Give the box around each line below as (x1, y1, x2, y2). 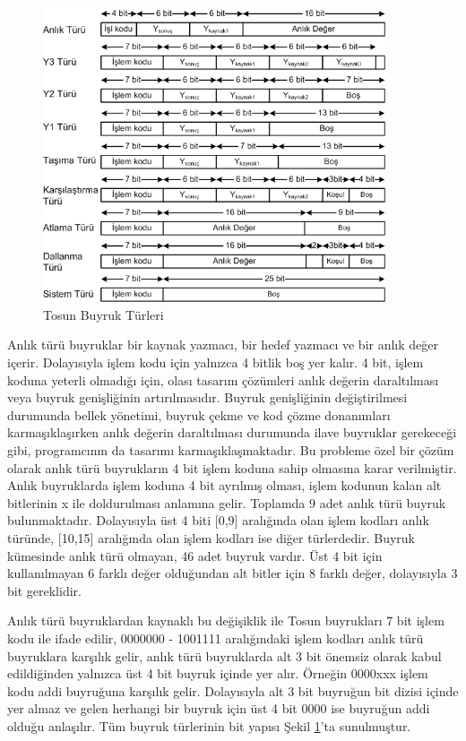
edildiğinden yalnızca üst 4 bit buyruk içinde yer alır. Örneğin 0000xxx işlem (7, 664, 428, 683)
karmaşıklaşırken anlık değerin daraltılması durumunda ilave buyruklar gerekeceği (7, 423, 457, 442)
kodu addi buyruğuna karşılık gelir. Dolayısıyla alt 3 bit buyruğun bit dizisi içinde (7, 681, 459, 700)
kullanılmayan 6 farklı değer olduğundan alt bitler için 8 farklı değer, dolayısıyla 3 (7, 564, 458, 582)
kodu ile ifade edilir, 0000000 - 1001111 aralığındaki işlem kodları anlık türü (7, 628, 424, 647)
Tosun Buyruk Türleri (43, 305, 164, 323)
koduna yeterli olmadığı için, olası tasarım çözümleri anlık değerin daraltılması (7, 370, 439, 389)
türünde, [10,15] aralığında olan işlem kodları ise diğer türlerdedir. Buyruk (7, 528, 415, 547)
